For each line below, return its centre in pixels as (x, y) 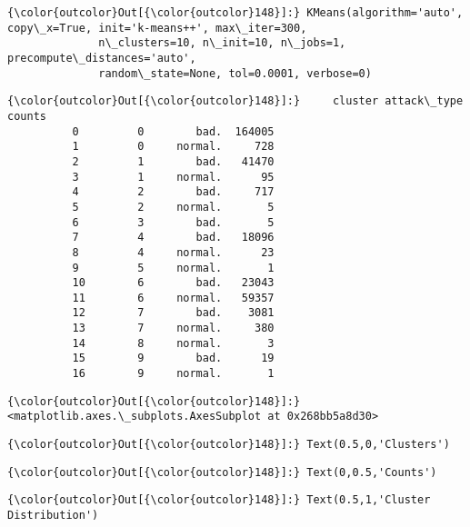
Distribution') (53, 516)
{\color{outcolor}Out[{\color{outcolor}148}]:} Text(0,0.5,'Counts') (222, 472)
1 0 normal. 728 (173, 147)
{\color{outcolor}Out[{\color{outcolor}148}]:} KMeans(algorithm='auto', (235, 13)
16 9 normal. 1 (173, 374)
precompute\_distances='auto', (102, 58)
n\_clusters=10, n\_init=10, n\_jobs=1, (222, 43)
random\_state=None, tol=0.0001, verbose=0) (235, 73)
